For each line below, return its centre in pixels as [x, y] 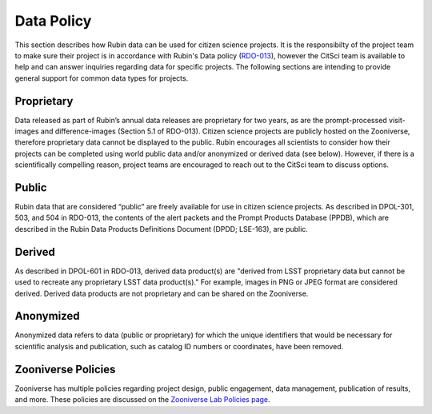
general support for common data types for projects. [102, 78]
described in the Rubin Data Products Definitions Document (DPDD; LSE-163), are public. [161, 229]
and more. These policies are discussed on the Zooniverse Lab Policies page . [143, 400]
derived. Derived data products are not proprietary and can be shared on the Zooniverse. [162, 293]
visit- [397, 120]
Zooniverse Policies [65, 369]
